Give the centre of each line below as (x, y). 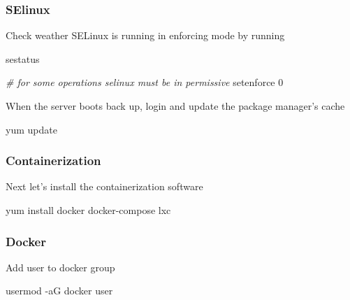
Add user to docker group (60, 267)
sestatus (23, 58)
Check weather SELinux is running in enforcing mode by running (145, 35)
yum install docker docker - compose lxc (88, 210)
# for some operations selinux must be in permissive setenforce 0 (145, 82)
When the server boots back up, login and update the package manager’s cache (175, 106)
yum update (31, 129)
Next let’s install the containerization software (104, 186)
